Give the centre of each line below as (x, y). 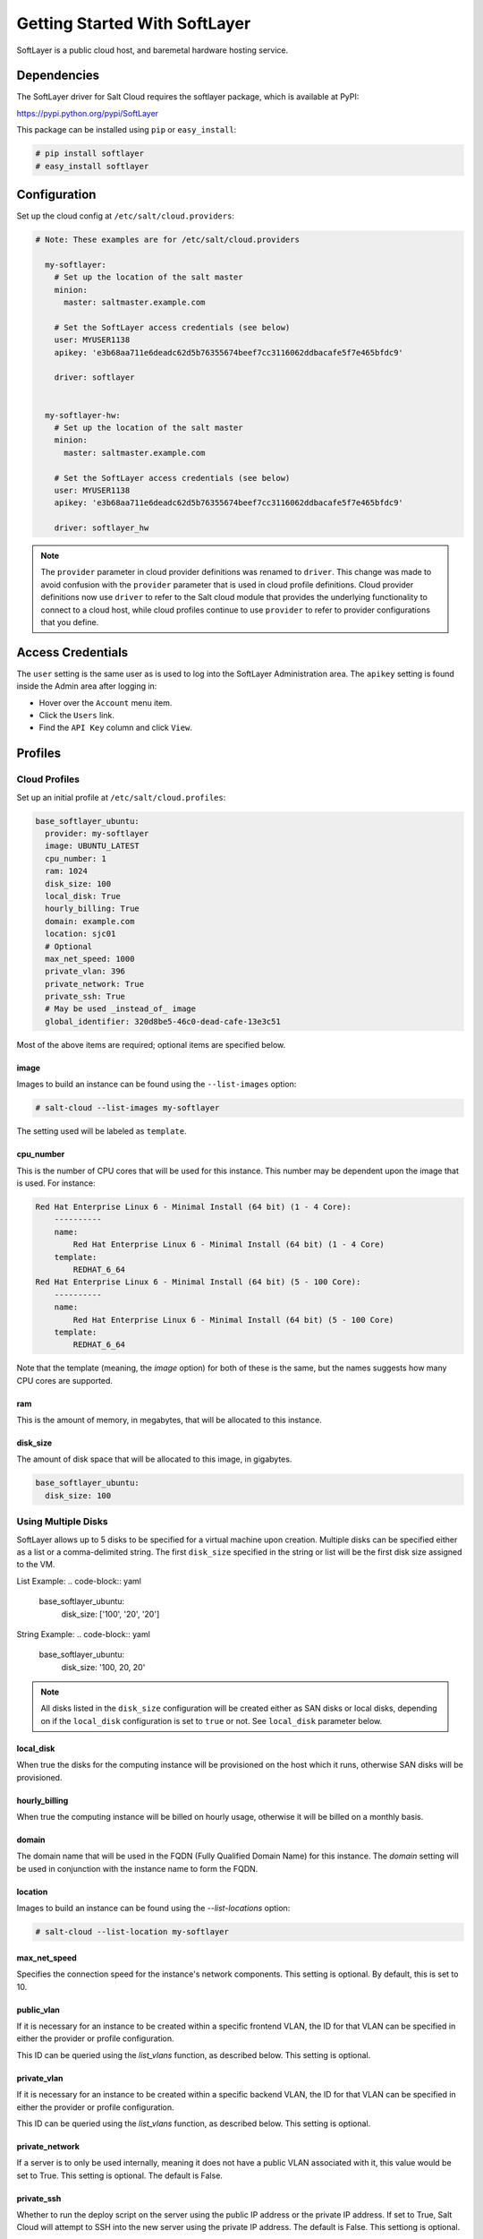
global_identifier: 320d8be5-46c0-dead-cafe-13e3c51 (163, 1021)
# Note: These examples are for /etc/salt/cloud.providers (167, 240)
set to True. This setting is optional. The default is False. (120, 2175)
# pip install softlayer (90, 154)
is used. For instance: (56, 1183)
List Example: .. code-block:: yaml (79, 1581)
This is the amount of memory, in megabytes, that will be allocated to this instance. (169, 1420)
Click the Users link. (77, 716)
